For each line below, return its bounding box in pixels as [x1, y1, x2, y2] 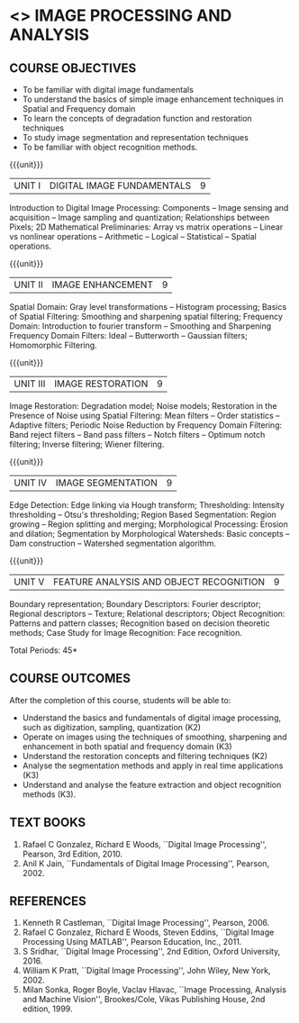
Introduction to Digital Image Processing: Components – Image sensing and [9, 203, 289, 213]
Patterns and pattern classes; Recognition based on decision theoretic [9, 618, 270, 629]
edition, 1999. [22, 1003, 73, 1014]
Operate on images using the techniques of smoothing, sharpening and [22, 731, 287, 742]
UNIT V [14, 575, 45, 588]
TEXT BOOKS [9, 815, 86, 830]
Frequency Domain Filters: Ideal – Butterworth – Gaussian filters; [9, 330, 248, 340]
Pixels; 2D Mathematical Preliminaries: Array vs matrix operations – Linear [9, 222, 284, 232]
